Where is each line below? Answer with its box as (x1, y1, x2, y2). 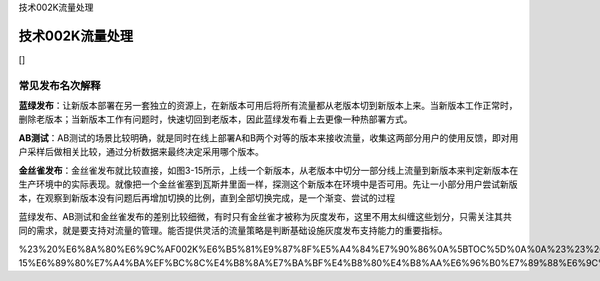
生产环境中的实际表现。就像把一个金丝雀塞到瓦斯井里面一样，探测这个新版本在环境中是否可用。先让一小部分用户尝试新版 (18, 178, 518, 190)
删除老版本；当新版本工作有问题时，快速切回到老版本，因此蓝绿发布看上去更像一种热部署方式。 (18, 113, 413, 125)
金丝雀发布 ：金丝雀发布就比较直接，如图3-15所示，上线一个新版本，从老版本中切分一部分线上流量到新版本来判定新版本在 (18, 164, 519, 176)
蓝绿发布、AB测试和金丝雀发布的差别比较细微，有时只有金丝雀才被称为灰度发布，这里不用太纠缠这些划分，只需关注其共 (18, 210, 512, 222)
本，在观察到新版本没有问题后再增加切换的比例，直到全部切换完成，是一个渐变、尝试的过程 (18, 192, 395, 204)
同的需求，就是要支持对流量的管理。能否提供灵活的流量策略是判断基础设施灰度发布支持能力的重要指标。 (18, 225, 448, 237)
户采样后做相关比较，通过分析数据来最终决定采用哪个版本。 (18, 146, 264, 158)
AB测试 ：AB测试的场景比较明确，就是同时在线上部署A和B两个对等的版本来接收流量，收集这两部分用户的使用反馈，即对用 (18, 131, 519, 144)
